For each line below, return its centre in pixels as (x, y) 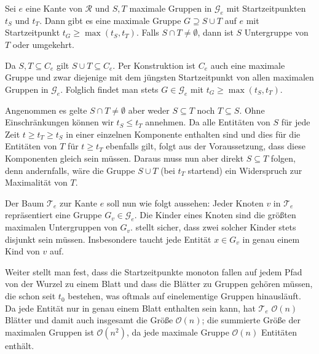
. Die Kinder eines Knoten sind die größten (215, 215)
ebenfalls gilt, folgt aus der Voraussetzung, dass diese (206, 146)
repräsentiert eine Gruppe (53, 215)
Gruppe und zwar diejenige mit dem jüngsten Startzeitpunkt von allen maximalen (159, 77)
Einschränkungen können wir (59, 122)
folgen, (283, 158)
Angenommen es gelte (46, 110)
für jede (296, 122)
